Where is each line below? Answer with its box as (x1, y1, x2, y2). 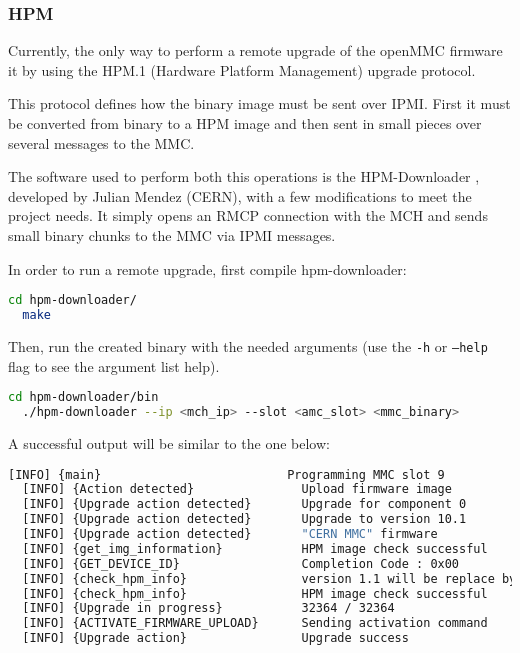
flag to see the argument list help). (8, 355, 220, 376)
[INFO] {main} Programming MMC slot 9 (8, 467, 445, 482)
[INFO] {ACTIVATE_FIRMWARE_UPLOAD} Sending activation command (22, 616, 488, 631)
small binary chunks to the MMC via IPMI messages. (8, 224, 336, 245)
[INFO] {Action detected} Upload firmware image (22, 482, 452, 497)
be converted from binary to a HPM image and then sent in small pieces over (8, 113, 482, 133)
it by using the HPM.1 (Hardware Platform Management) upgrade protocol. (8, 59, 476, 80)
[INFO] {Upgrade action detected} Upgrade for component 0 (22, 497, 467, 512)
